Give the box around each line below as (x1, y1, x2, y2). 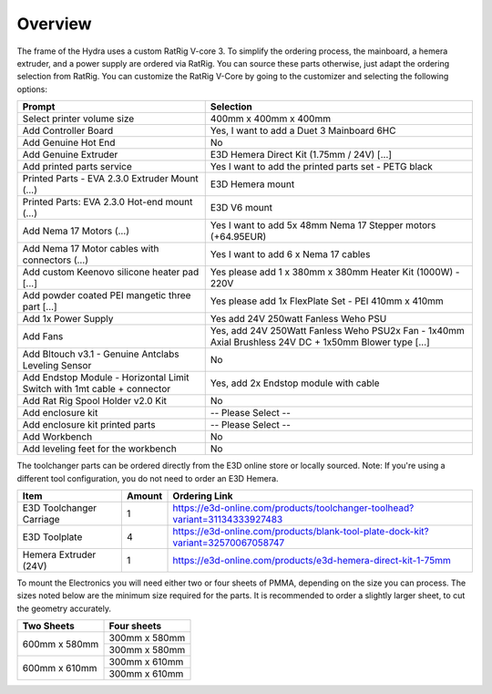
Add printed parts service (22, 161, 132, 173)
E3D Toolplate (22, 530, 83, 543)
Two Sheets (22, 620, 75, 633)
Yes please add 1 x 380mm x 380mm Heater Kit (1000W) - (210, 265, 460, 278)
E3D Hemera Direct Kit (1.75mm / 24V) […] (210, 149, 392, 161)
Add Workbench (22, 430, 93, 443)
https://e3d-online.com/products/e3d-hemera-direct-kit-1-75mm (172, 554, 451, 566)
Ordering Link (172, 489, 233, 502)
